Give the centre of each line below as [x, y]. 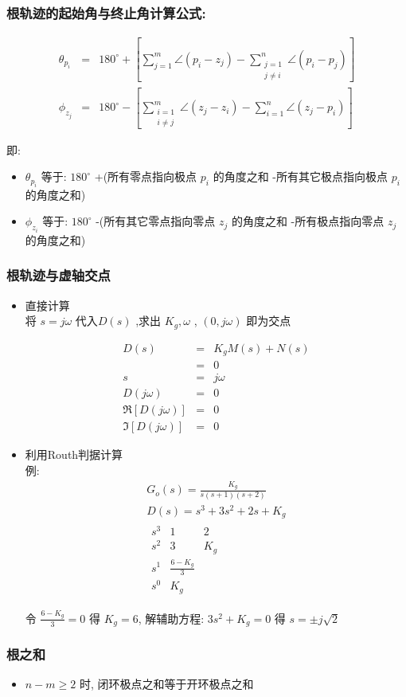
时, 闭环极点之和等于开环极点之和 [166, 684]
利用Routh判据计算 [74, 454]
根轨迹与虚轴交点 [59, 275]
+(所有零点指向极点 [146, 176]
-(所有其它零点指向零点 [156, 221]
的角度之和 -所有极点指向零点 [308, 221]
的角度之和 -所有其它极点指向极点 [300, 176]
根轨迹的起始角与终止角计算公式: [106, 12]
